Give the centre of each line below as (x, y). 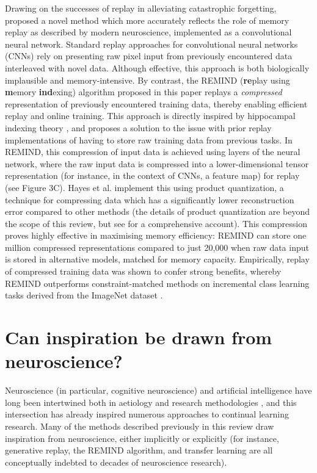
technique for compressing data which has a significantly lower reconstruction (150, 199)
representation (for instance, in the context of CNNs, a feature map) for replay (152, 175)
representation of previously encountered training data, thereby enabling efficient (156, 103)
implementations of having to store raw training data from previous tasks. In (149, 139)
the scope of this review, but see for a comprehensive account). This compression (156, 223)
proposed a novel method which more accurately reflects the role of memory (147, 20)
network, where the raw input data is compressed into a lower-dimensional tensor (157, 163)
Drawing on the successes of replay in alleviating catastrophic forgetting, (141, 8)
